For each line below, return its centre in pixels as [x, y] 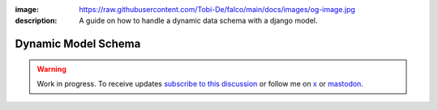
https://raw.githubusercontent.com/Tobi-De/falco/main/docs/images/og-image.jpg [217, 9]
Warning [52, 69]
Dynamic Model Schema [78, 44]
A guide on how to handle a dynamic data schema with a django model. [198, 21]
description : [36, 21]
